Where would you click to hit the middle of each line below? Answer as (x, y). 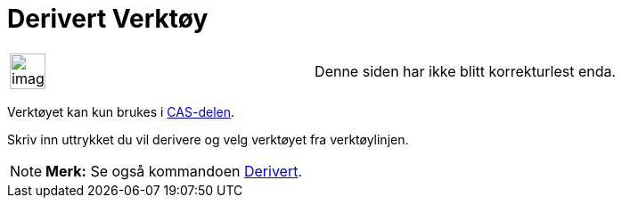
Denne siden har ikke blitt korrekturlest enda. (466, 71)
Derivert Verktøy (108, 19)
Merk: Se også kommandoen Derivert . (174, 171)
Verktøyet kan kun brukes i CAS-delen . (121, 111)
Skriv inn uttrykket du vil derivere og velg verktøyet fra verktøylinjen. (208, 139)
